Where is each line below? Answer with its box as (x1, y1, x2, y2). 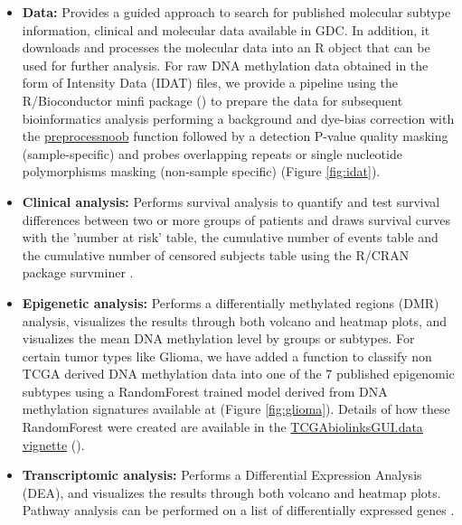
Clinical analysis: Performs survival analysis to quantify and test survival (22, 192, 440, 211)
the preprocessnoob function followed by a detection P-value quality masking (22, 127, 448, 145)
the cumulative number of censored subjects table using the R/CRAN (22, 245, 410, 264)
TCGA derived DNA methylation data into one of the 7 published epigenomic (22, 364, 455, 383)
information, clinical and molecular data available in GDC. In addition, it (22, 20, 430, 39)
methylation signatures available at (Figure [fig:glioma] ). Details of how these (22, 399, 450, 418)
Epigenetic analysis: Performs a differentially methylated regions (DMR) (22, 293, 439, 312)
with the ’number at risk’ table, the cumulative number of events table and (22, 228, 438, 247)
